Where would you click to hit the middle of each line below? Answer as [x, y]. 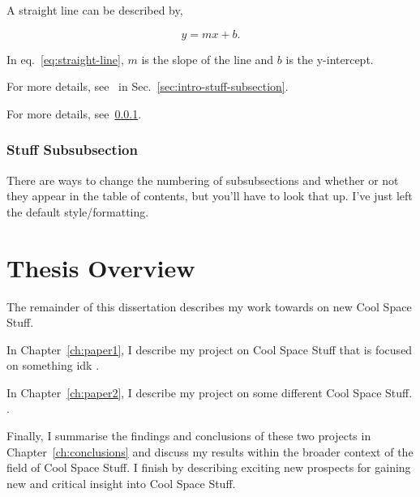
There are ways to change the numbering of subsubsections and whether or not [203, 180]
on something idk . [53, 365]
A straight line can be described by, [95, 10]
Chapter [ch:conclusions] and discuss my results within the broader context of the [210, 451]
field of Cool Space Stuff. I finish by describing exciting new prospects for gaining [209, 467]
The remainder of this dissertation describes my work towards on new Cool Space [209, 306]
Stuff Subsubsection [72, 150]
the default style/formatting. [78, 211]
